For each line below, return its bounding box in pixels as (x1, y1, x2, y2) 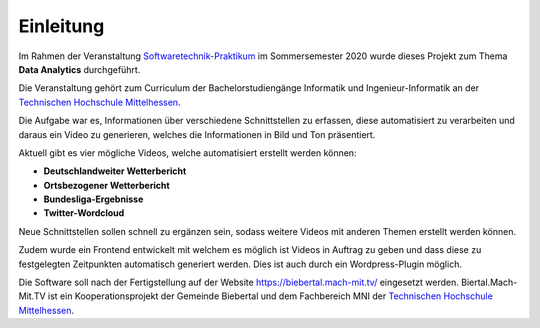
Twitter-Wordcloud (43, 207, 125, 219)
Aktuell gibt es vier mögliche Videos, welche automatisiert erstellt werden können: (18, 146, 357, 159)
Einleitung (18, 15, 105, 37)
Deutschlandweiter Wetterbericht (43, 165, 187, 177)
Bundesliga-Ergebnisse (43, 193, 144, 205)
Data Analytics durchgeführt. (18, 63, 141, 75)
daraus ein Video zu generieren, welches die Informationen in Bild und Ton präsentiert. (18, 128, 376, 140)
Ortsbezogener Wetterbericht (43, 179, 170, 191)
